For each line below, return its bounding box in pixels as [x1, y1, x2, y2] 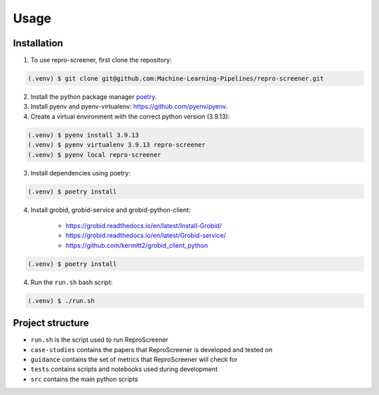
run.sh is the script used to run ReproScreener [30, 335, 168, 344]
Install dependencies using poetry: [30, 168, 131, 177]
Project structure [13, 317, 89, 329]
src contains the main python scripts [30, 375, 138, 383]
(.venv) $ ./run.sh [27, 297, 95, 304]
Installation [13, 37, 63, 49]
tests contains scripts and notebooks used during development [30, 365, 218, 373]
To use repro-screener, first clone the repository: [30, 56, 172, 65]
